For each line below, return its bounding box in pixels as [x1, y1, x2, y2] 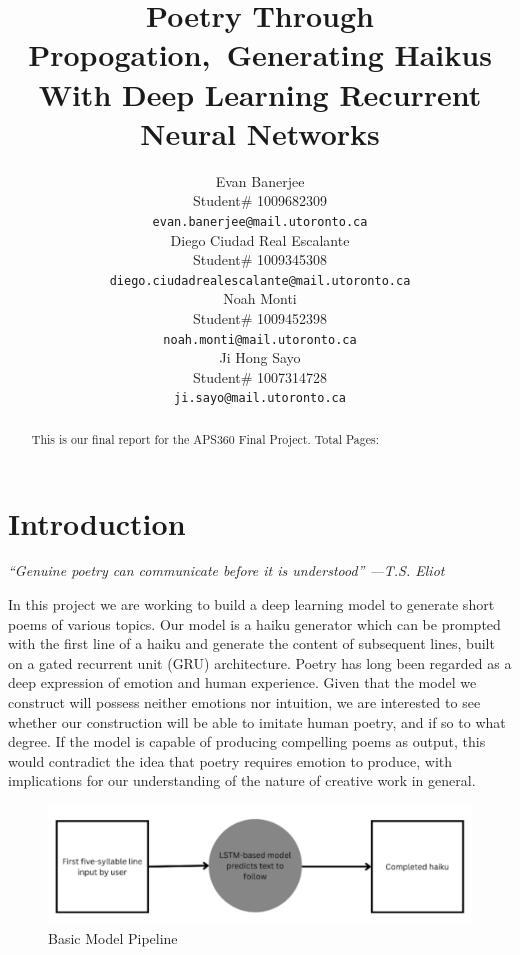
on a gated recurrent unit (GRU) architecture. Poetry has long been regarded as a [8, 652, 512, 673]
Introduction [8, 502, 186, 543]
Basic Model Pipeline [48, 927, 178, 948]
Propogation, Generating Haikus [28, 34, 492, 75]
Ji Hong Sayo [219, 347, 301, 368]
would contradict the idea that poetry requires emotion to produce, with [8, 750, 453, 771]
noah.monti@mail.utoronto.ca [163, 332, 357, 347]
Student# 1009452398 [192, 307, 328, 328]
